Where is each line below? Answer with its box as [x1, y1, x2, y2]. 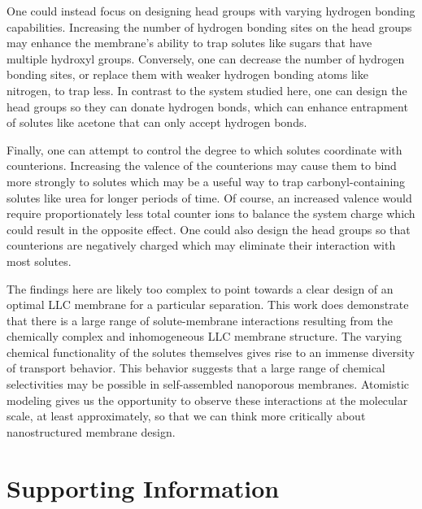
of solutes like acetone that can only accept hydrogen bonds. [7, 114, 307, 131]
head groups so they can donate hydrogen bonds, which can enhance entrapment [7, 98, 408, 115]
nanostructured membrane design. [7, 423, 176, 440]
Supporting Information [7, 471, 280, 504]
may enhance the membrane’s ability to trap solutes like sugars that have [7, 34, 372, 51]
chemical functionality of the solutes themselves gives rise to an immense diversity [7, 343, 415, 360]
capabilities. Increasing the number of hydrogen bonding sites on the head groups [7, 18, 412, 35]
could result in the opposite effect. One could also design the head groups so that [7, 220, 411, 237]
